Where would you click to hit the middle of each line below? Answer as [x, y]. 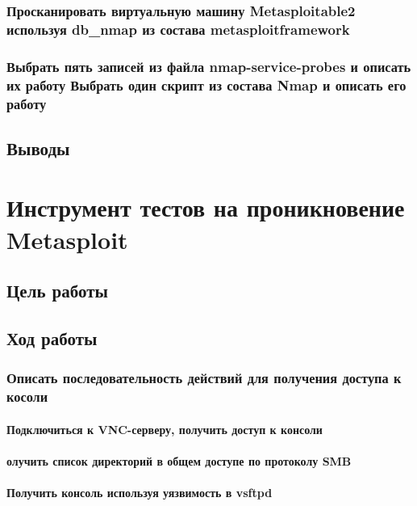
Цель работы [57, 291]
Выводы [38, 148]
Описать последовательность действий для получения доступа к [204, 378]
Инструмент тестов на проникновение [206, 207]
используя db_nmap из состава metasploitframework [178, 29]
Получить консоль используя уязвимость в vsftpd [140, 493]
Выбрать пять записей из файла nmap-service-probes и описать [209, 66]
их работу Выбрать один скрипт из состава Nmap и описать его [206, 84]
